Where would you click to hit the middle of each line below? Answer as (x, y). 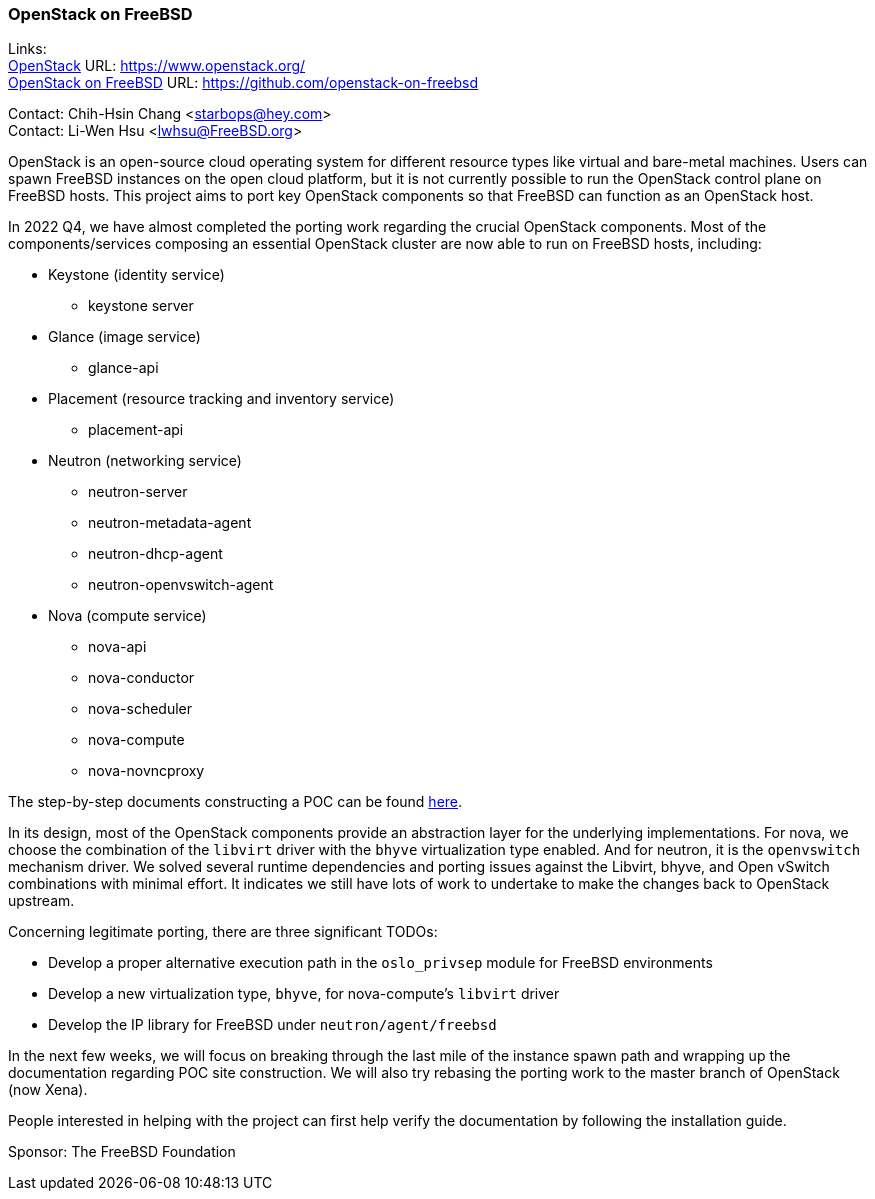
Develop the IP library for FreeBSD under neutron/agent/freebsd (272, 1025)
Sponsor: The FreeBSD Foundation (122, 1152)
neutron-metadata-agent (170, 523)
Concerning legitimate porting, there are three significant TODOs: (223, 932)
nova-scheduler (140, 709)
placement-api (136, 430)
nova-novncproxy (146, 771)
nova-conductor (141, 678)
